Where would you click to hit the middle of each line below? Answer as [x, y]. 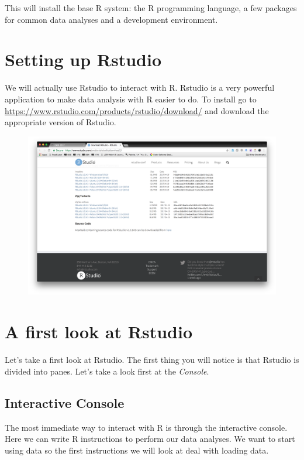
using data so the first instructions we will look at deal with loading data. [137, 450]
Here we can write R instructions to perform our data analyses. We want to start [150, 439]
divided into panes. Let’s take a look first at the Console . [107, 371]
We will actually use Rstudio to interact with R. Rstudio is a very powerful [140, 87]
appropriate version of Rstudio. [61, 122]
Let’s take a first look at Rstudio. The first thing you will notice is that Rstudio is [152, 360]
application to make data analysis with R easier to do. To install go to [131, 99]
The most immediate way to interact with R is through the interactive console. [146, 427]
